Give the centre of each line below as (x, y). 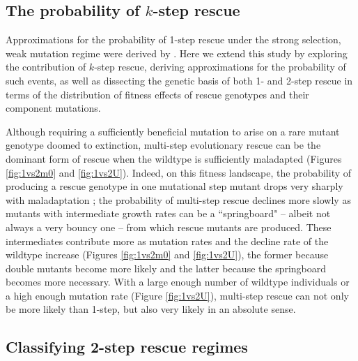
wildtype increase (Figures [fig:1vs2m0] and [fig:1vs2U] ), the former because (167, 255)
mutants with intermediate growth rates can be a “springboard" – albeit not (168, 213)
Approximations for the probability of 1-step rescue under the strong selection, (173, 39)
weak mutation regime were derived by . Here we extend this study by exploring (177, 53)
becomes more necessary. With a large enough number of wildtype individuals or (178, 282)
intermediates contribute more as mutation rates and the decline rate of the (167, 241)
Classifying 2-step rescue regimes (127, 347)
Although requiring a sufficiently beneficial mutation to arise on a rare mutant (173, 131)
